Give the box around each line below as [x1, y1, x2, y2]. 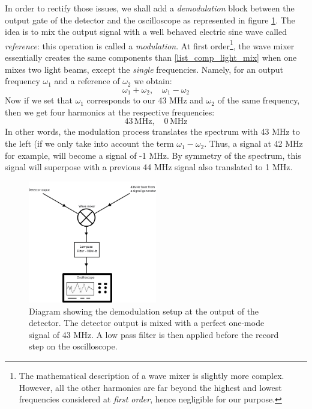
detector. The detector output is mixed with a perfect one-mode [29, 316, 265, 329]
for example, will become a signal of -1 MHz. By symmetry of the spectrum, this [5, 149, 301, 161]
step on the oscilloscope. [29, 340, 118, 352]
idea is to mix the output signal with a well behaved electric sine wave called [5, 25, 287, 38]
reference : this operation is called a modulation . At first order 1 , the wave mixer [5, 37, 295, 52]
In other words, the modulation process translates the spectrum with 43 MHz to [5, 125, 300, 138]
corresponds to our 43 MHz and [86, 94, 203, 106]
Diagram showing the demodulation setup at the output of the [29, 304, 259, 317]
